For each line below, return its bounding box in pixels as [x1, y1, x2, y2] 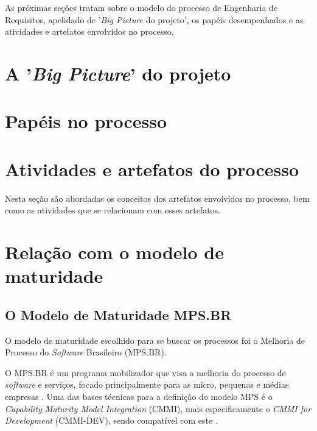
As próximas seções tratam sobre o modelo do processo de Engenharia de [5, 1, 278, 13]
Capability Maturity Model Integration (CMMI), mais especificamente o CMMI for [5, 402, 312, 415]
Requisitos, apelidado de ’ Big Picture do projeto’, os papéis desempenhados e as [5, 13, 304, 26]
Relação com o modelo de [5, 240, 224, 265]
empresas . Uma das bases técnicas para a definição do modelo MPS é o [5, 390, 273, 402]
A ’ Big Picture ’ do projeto [5, 60, 231, 86]
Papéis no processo [5, 109, 167, 134]
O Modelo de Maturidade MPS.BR [5, 305, 232, 324]
